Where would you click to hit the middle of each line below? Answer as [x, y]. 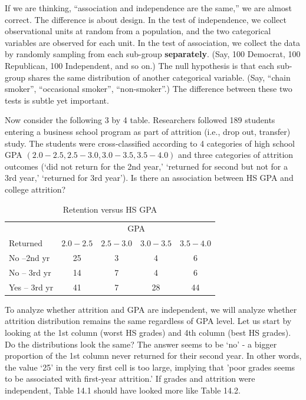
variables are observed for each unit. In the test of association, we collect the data [152, 42]
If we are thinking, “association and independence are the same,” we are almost [148, 8]
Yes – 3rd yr [31, 287]
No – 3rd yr [30, 272]
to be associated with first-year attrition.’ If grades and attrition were [130, 378]
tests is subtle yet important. [57, 100]
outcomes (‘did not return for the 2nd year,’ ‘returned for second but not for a [147, 166]
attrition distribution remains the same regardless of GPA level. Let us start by [148, 321]
